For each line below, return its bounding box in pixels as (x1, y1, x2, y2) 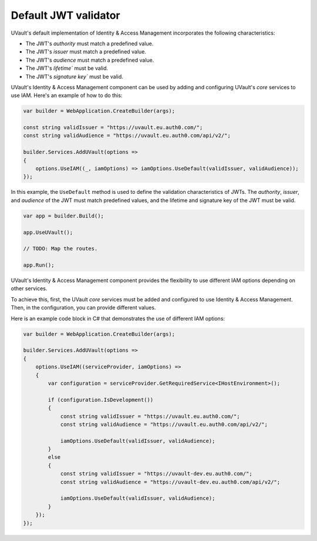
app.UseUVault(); (23, 229, 73, 236)
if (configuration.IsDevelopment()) (48, 396, 154, 403)
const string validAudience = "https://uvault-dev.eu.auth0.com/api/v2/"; (60, 479, 281, 485)
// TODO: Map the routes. (23, 246, 98, 252)
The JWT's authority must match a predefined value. (25, 40, 154, 47)
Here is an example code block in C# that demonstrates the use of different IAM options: (11, 315, 225, 322)
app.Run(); (23, 262, 55, 268)
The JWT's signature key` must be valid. (25, 73, 123, 80)
